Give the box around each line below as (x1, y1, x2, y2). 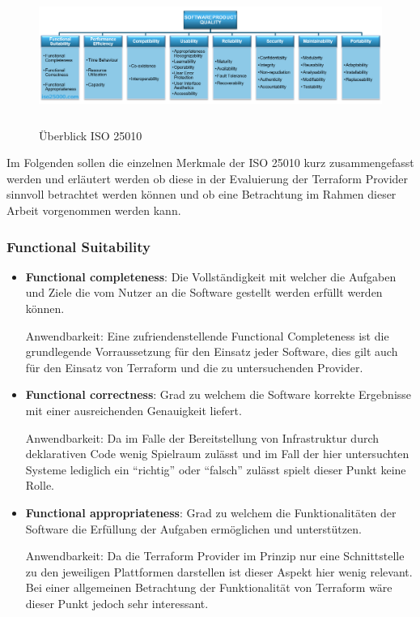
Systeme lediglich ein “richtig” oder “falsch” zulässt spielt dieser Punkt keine (25, 461, 406, 478)
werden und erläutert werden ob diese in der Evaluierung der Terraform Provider (6, 169, 409, 186)
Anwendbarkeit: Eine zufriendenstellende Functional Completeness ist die (25, 327, 389, 344)
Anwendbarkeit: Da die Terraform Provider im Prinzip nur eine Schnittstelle (25, 547, 405, 564)
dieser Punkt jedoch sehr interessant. (25, 594, 209, 611)
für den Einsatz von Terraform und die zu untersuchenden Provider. (25, 358, 363, 375)
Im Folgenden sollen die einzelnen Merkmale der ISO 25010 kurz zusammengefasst (6, 154, 414, 171)
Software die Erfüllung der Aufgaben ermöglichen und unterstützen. (25, 520, 362, 537)
